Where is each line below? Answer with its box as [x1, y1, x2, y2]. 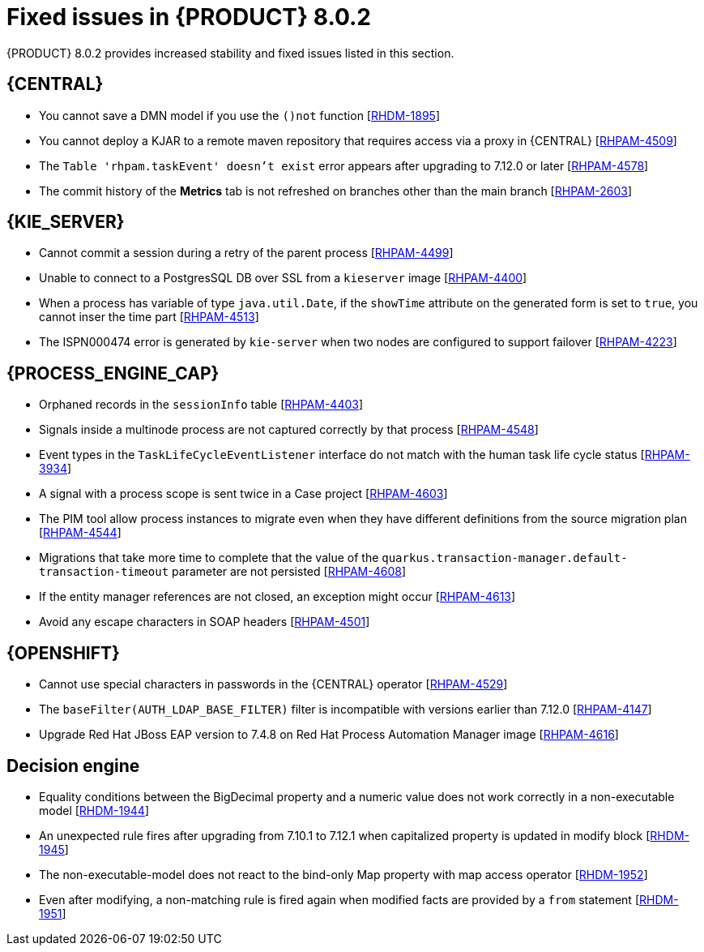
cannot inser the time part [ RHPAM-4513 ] [39, 310, 259, 324]
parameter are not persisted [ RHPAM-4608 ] [172, 564, 407, 579]
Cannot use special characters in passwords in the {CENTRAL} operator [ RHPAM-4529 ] [39, 677, 508, 692]
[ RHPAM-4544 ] [39, 525, 122, 540]
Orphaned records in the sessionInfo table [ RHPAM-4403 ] [39, 397, 364, 412]
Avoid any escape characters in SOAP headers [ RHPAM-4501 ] [39, 615, 370, 629]
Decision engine [6, 755, 140, 776]
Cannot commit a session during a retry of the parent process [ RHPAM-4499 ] [39, 246, 454, 260]
